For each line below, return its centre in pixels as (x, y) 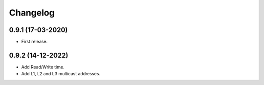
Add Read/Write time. (43, 67)
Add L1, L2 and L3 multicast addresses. (61, 74)
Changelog (32, 13)
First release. (34, 42)
